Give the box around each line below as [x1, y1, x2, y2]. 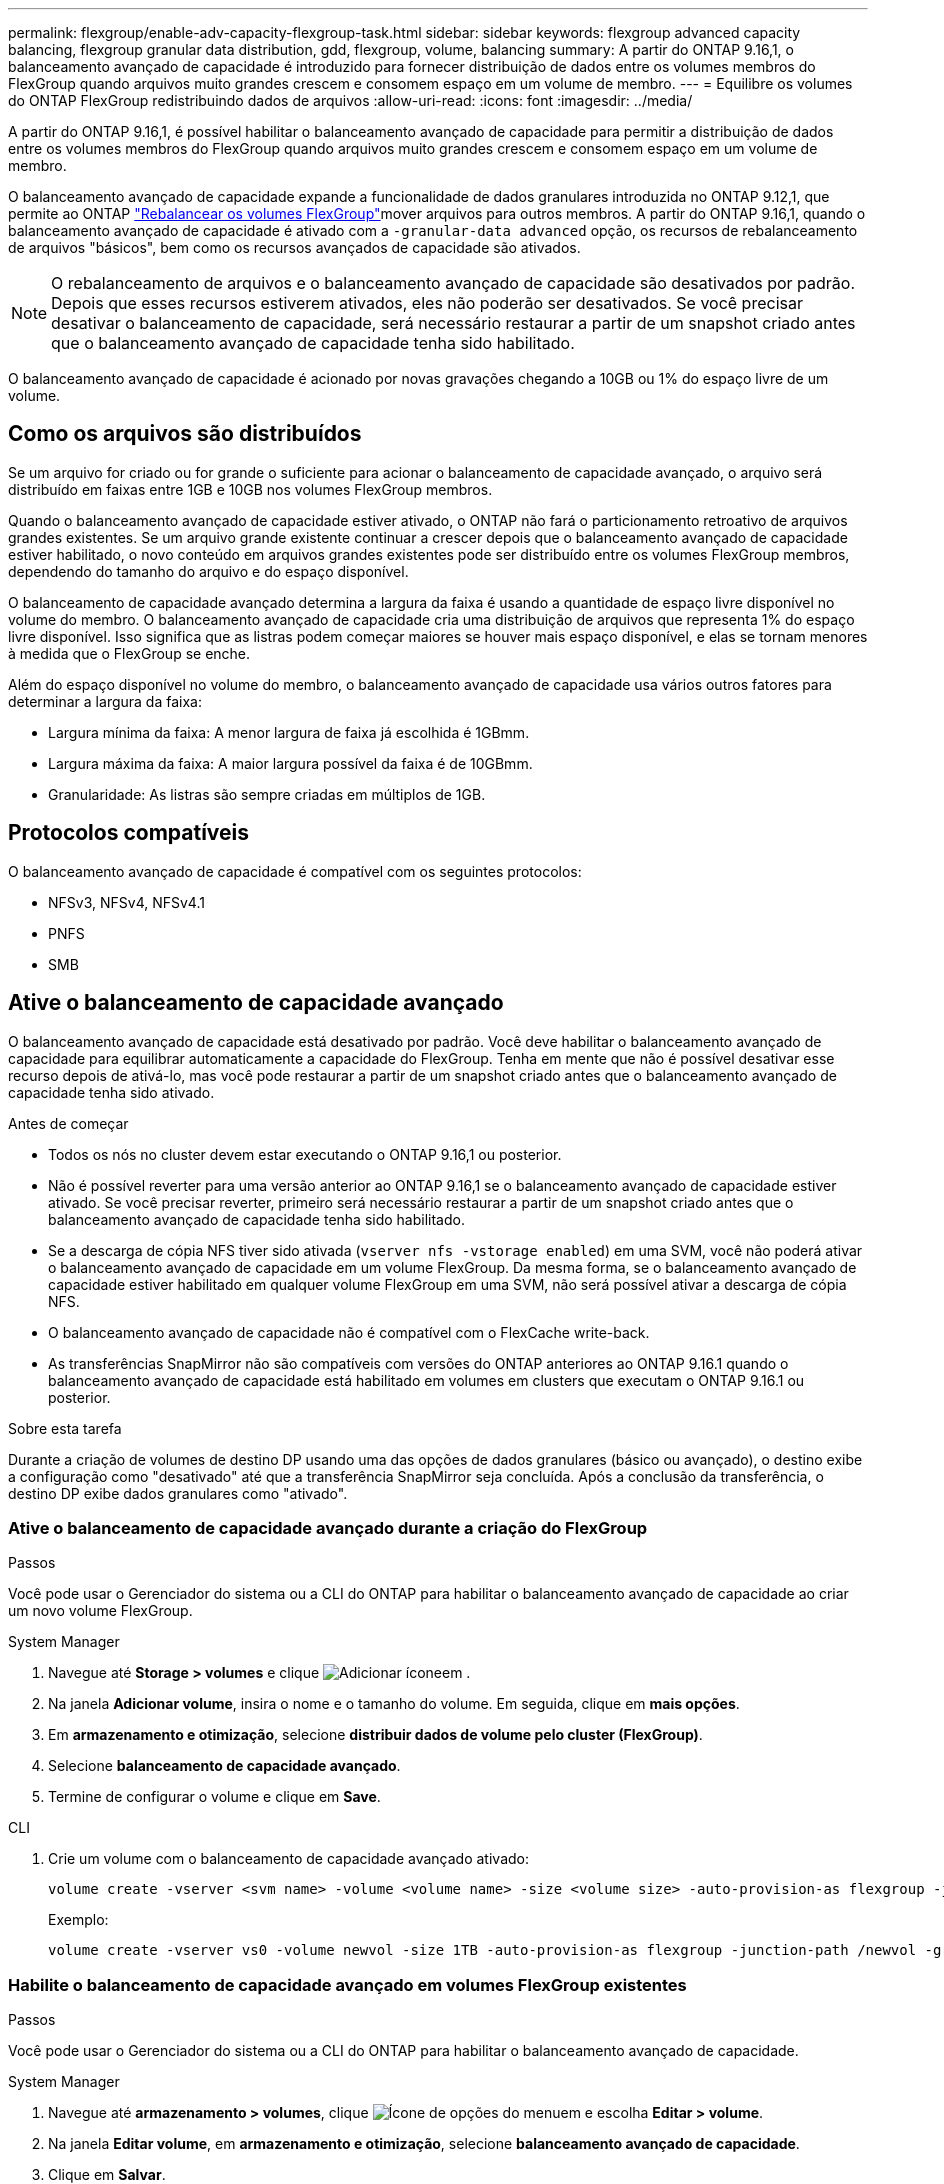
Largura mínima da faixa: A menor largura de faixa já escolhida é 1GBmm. [48, 723, 530, 741]
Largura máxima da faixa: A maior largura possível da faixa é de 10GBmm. [48, 754, 533, 772]
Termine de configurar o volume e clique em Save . [48, 1788, 381, 1806]
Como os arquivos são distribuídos [8, 421, 362, 447]
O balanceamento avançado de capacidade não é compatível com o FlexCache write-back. [48, 1323, 650, 1341]
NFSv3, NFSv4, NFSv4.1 [48, 893, 205, 911]
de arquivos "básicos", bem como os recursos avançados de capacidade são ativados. [8, 239, 581, 256]
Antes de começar [8, 1114, 129, 1132]
